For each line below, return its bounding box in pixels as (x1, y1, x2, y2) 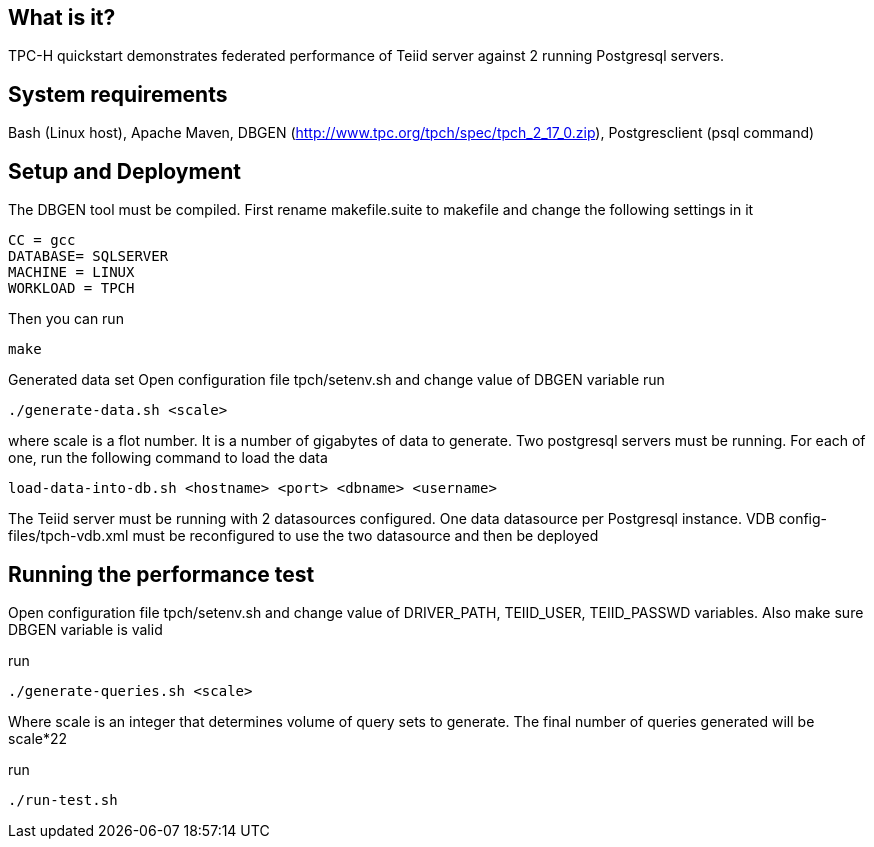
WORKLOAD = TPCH (8, 280, 135, 297)
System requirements (8, 81, 228, 107)
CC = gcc (8, 232, 76, 249)
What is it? (8, 5, 116, 30)
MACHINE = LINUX (8, 264, 135, 281)
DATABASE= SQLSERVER (8, 248, 169, 265)
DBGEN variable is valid (8, 620, 163, 638)
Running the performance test (8, 561, 315, 587)
